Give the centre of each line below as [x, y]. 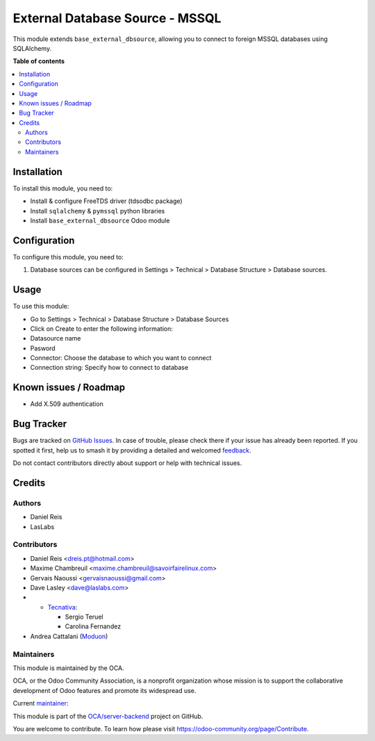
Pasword [43, 348]
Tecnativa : [62, 607]
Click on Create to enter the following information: [102, 328]
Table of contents [39, 61]
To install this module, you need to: [63, 188]
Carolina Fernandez [93, 626]
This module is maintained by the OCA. [68, 668]
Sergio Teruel [84, 617]
